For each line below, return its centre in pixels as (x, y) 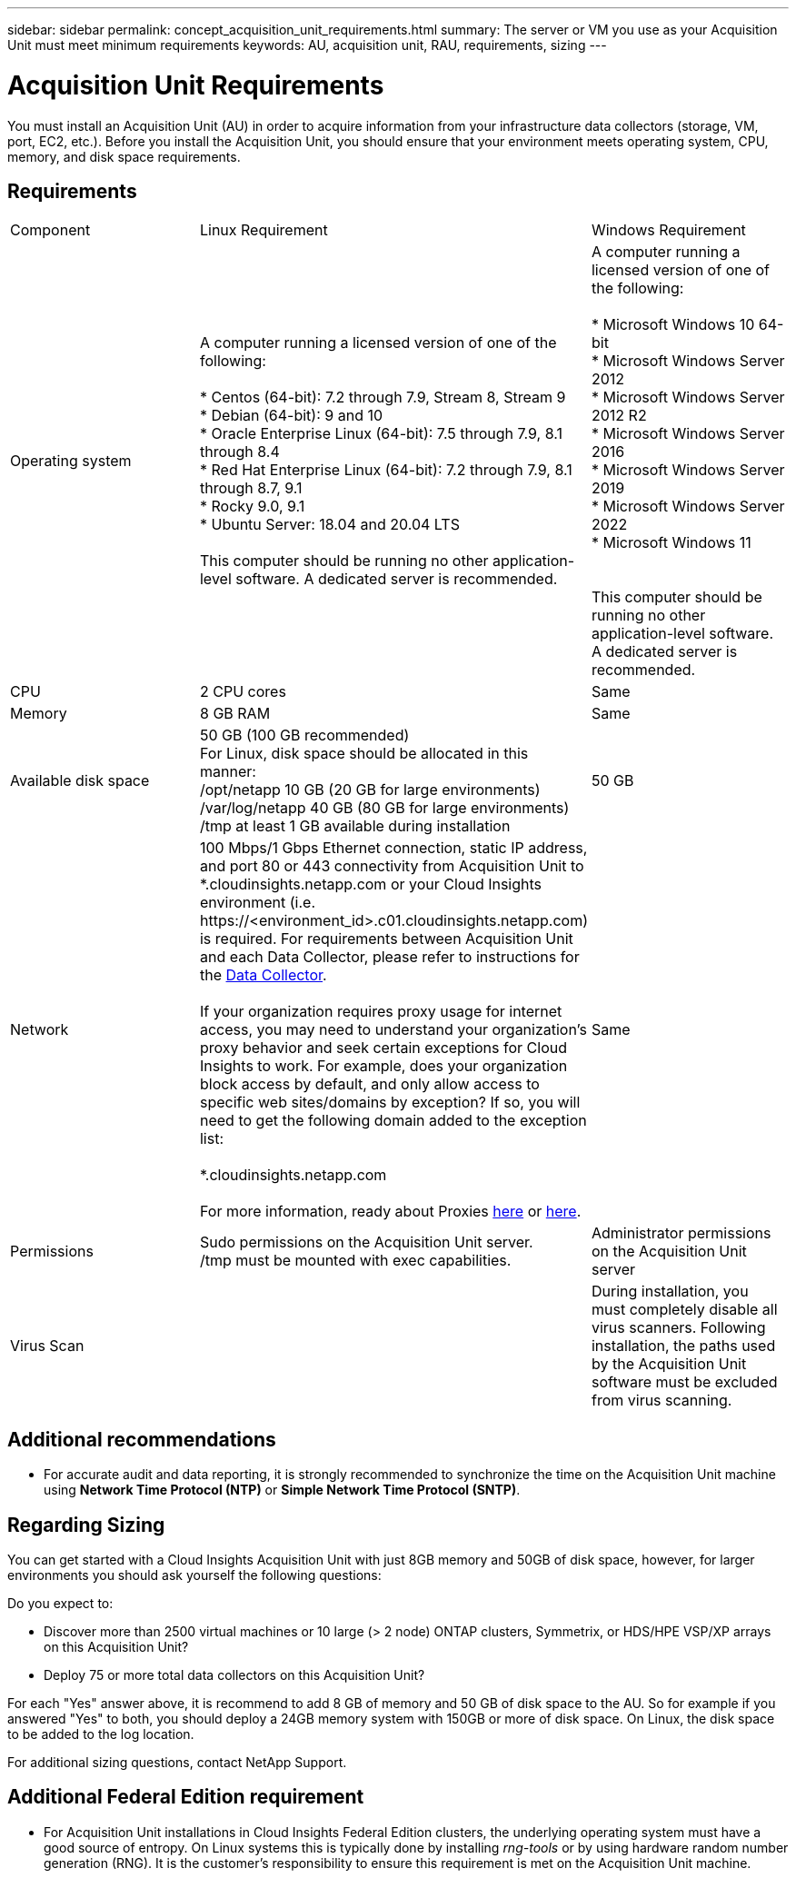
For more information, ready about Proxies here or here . (390, 1212)
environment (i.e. (257, 903)
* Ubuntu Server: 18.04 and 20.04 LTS (329, 525)
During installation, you (670, 1292)
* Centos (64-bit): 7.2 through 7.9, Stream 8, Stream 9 (383, 397)
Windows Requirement (668, 230)
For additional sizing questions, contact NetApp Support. (177, 1763)
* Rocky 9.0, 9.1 (252, 507)
